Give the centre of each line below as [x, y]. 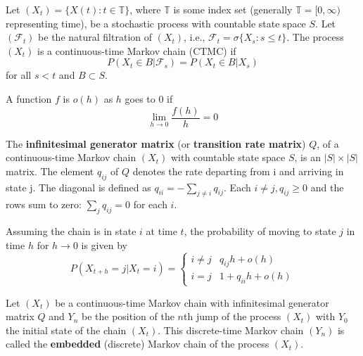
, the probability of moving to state [260, 231]
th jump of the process [233, 316]
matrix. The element [50, 171]
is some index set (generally [233, 9]
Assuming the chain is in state [71, 231]
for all [19, 75]
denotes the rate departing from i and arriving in [238, 171]
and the [327, 187]
